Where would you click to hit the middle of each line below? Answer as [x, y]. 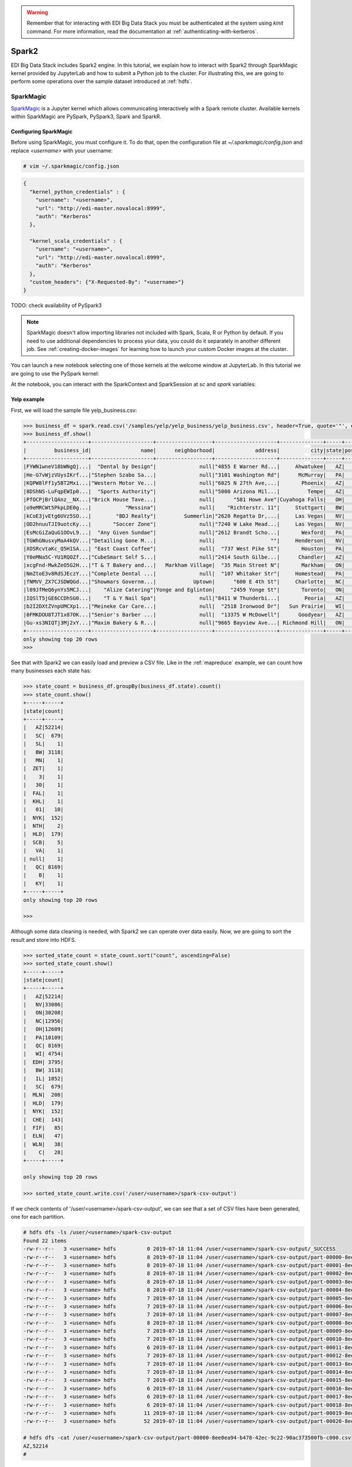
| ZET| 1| [43, 768]
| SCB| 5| [43, 842]
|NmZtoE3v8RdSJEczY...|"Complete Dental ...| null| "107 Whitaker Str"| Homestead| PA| [184, 573]
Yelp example [28, 400]
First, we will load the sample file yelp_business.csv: [74, 410]
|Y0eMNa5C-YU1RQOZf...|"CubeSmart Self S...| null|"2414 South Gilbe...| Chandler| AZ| [184, 557]
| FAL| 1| [43, 793]
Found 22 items [45, 1240]
